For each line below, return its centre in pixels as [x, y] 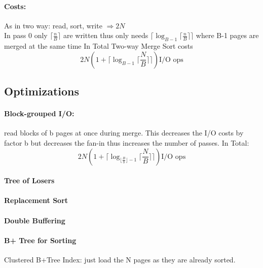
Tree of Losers [29, 180]
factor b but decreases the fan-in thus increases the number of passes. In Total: [127, 142]
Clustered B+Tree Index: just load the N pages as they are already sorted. [120, 259]
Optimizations [42, 91]
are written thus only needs [106, 35]
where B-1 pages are [227, 35]
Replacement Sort [36, 200]
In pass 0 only [26, 35]
